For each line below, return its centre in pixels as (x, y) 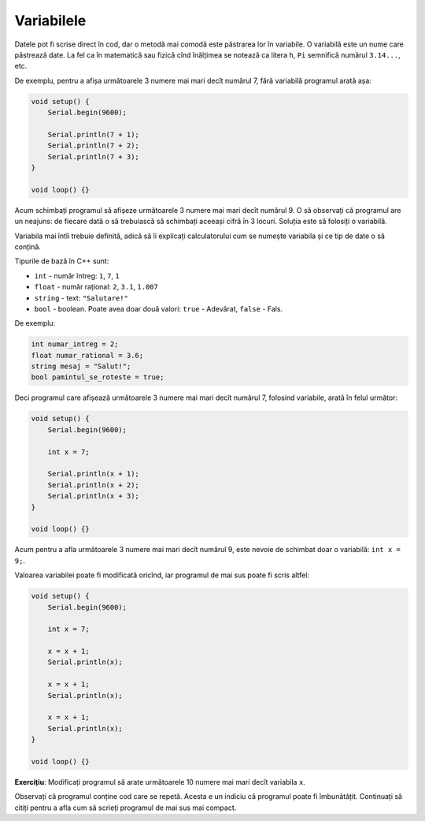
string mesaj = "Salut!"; (81, 366)
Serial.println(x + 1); (93, 474)
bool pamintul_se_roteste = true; (98, 377)
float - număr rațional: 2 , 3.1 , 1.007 (96, 287)
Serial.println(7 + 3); (93, 157)
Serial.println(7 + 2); (93, 146)
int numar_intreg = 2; (75, 344)
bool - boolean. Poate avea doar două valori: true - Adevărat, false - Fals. (159, 308)
